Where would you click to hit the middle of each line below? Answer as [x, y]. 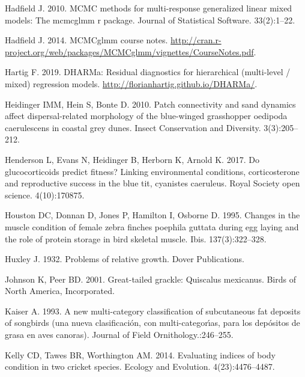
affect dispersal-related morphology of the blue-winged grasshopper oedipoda [146, 116]
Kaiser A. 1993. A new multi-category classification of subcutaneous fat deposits [153, 311]
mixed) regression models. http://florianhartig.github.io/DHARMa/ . [131, 83]
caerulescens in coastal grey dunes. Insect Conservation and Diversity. [133, 127]
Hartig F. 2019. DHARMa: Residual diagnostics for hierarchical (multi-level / [148, 72]
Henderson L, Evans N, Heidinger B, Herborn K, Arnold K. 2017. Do [132, 159]
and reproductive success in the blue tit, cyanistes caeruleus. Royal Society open [152, 183]
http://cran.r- [196, 40]
